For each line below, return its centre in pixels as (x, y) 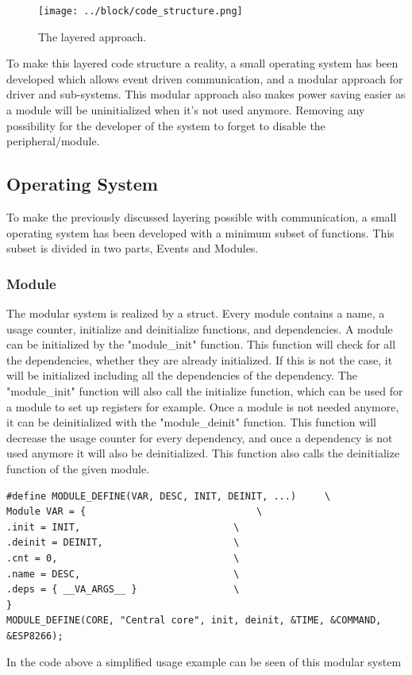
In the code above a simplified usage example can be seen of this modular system (204, 662)
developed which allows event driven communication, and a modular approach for (205, 78)
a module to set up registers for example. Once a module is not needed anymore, (203, 406)
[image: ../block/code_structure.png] (141, 11)
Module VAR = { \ (135, 512)
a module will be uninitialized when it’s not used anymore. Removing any (186, 110)
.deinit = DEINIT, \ (123, 543)
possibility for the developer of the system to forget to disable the (166, 125)
